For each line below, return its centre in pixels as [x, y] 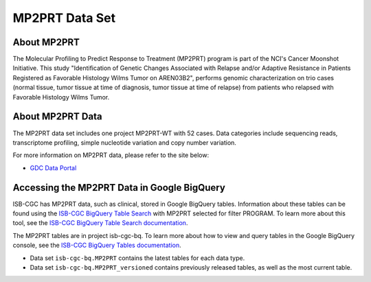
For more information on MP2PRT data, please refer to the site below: [111, 155]
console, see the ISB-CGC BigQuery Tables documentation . [97, 245]
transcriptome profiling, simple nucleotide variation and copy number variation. [125, 142]
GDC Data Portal [53, 167]
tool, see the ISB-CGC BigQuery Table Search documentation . [100, 223]
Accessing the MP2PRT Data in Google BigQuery [119, 188]
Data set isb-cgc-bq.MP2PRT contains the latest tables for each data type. [137, 258]
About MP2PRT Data [57, 117]
